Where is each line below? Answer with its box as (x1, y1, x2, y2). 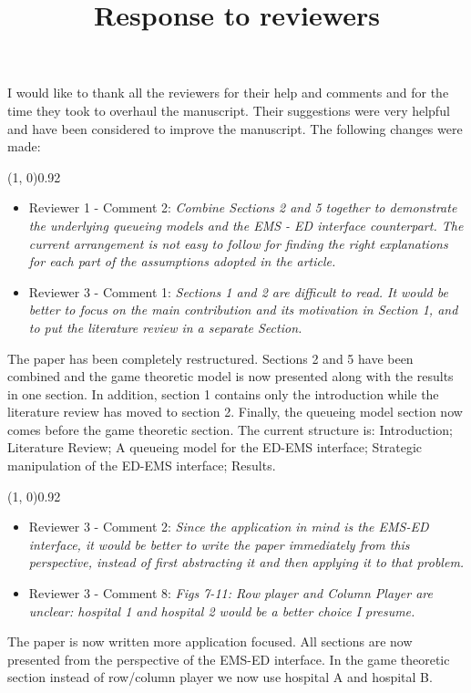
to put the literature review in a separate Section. (28, 317, 302, 336)
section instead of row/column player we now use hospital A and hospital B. (7, 667, 433, 687)
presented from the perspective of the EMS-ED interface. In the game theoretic (7, 649, 450, 668)
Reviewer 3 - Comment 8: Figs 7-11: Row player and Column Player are (28, 584, 433, 603)
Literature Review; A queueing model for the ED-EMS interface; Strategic (7, 438, 423, 457)
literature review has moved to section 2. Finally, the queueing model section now (7, 402, 463, 421)
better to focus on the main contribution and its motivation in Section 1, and (28, 300, 458, 319)
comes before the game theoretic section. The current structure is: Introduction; (7, 419, 453, 439)
